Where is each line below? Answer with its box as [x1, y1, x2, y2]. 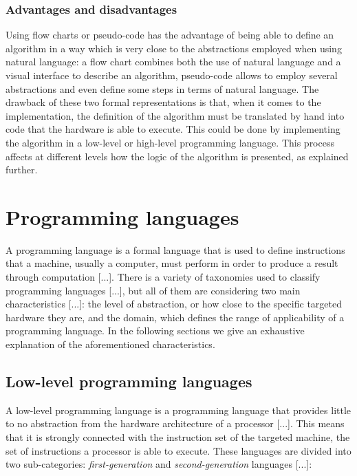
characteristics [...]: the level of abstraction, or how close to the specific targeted [6, 296, 342, 311]
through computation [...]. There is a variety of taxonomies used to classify [6, 270, 321, 284]
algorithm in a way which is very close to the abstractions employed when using [6, 41, 342, 55]
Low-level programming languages [6, 371, 252, 392]
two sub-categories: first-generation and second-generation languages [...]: [6, 457, 312, 471]
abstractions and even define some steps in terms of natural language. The [6, 81, 319, 96]
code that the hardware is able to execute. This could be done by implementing [6, 122, 340, 136]
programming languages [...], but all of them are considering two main [6, 283, 301, 297]
